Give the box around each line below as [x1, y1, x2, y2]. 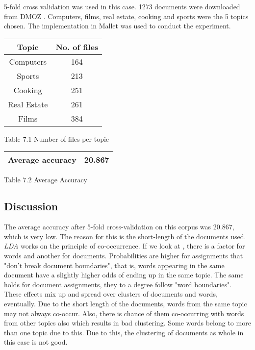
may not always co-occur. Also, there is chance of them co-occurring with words [4, 308, 244, 318]
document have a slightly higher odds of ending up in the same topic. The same [4, 270, 244, 280]
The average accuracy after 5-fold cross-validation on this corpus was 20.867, [4, 222, 234, 232]
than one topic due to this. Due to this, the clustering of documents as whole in [4, 327, 244, 337]
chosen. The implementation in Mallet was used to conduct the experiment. [4, 21, 231, 31]
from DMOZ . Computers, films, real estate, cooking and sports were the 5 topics [4, 11, 249, 21]
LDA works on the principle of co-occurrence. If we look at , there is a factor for [4, 241, 245, 251]
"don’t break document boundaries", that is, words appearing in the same [4, 260, 225, 270]
